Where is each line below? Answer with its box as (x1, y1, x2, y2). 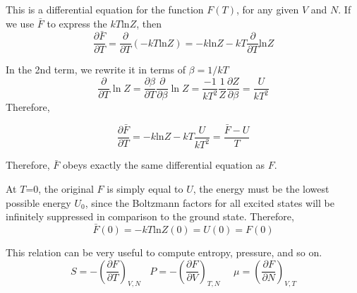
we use (6, 16, 35, 30)
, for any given (236, 2, 299, 16)
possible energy (6, 195, 71, 210)
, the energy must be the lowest (193, 181, 329, 196)
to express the (47, 16, 107, 30)
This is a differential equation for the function (6, 2, 204, 16)
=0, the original (25, 181, 94, 196)
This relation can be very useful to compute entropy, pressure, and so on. (6, 244, 322, 259)
